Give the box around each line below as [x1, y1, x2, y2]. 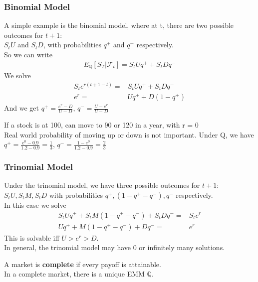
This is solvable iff [4, 232, 59, 243]
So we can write [4, 49, 52, 59]
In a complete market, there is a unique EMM [4, 269, 145, 279]
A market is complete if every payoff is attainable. [4, 259, 161, 269]
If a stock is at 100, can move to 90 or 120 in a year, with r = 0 [4, 120, 199, 130]
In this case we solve [4, 199, 66, 210]
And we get [4, 103, 39, 113]
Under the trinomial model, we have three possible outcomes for [4, 180, 200, 190]
